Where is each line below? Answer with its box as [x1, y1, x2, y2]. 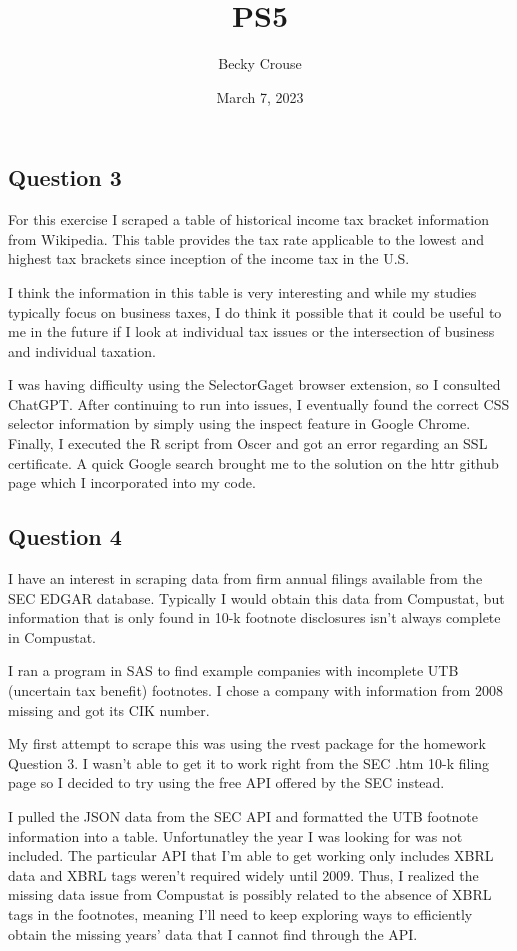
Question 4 [8, 521, 122, 552]
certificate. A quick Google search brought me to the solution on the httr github [8, 452, 499, 473]
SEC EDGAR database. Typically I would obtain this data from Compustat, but [8, 587, 505, 608]
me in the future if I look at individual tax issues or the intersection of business [8, 321, 495, 342]
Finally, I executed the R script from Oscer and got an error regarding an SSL [8, 433, 488, 454]
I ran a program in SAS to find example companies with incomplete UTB [8, 660, 459, 681]
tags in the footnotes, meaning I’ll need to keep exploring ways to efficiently [8, 903, 473, 924]
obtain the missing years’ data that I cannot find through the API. [8, 923, 418, 944]
